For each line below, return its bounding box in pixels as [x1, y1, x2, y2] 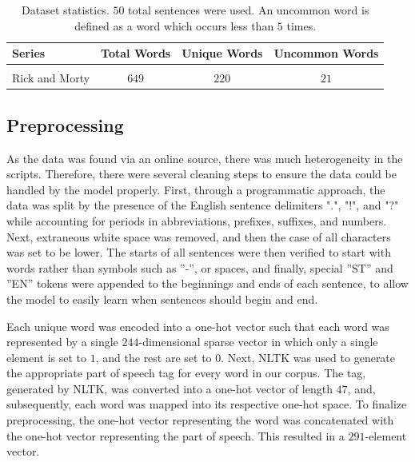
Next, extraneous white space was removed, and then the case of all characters [6, 228, 391, 245]
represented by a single [6, 333, 118, 350]
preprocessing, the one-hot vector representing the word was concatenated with [6, 412, 394, 428]
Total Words [101, 45, 171, 62]
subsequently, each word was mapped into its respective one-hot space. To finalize [6, 396, 407, 412]
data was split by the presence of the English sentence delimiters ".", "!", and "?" [6, 197, 399, 213]
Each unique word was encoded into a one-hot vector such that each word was [6, 317, 389, 334]
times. [286, 17, 317, 34]
